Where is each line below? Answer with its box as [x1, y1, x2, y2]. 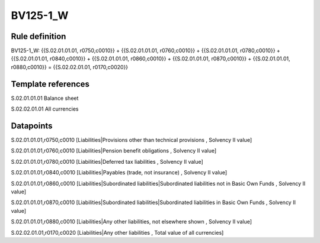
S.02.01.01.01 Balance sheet [11, 95, 79, 102]
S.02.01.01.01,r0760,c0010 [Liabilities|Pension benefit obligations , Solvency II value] [11, 147, 217, 154]
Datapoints [11, 121, 53, 131]
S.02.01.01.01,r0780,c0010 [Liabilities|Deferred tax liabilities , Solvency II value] [11, 158, 204, 165]
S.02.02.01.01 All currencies [11, 105, 79, 112]
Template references [11, 79, 90, 89]
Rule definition [11, 31, 66, 41]
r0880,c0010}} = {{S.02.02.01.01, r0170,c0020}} [11, 63, 129, 70]
